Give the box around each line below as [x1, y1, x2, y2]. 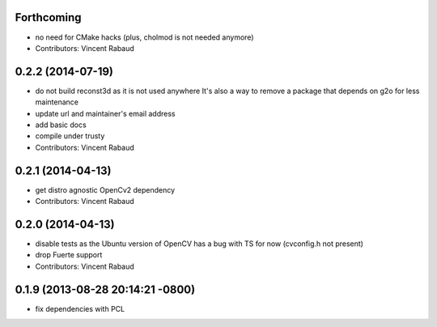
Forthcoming [15, 11, 82, 24]
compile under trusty [35, 131, 105, 141]
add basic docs [35, 120, 87, 130]
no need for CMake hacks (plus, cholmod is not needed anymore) [35, 32, 254, 42]
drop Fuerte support [35, 250, 103, 260]
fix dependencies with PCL [35, 304, 125, 313]
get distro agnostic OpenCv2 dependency [35, 185, 176, 194]
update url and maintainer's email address [35, 108, 176, 118]
